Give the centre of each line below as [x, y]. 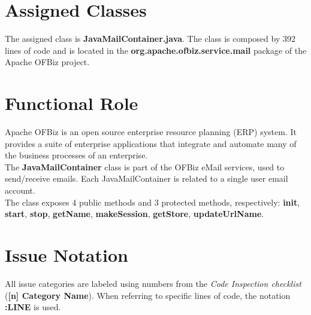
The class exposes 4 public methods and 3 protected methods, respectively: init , [153, 202]
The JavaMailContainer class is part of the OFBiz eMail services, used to [145, 166]
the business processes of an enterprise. [76, 155]
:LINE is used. [33, 307]
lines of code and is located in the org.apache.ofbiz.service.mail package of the [156, 50]
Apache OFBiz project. [47, 62]
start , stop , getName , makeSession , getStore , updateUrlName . [135, 214]
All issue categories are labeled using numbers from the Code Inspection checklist [153, 283]
